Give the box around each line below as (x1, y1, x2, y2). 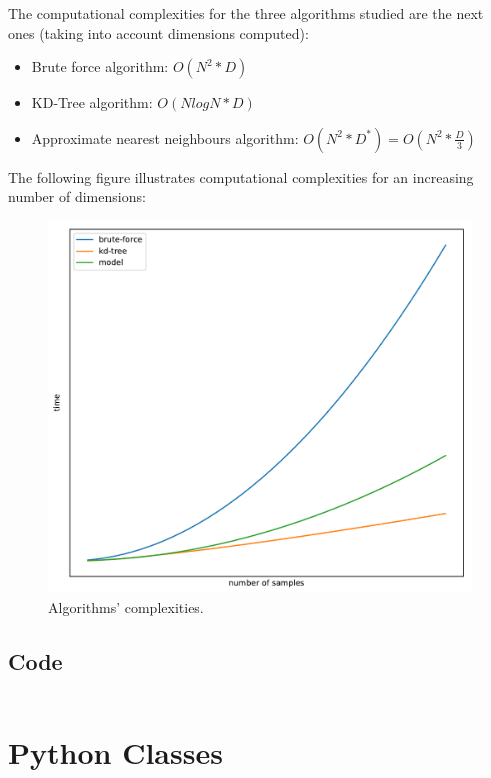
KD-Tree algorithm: (31, 92, 153, 113)
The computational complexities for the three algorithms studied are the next (8, 3, 484, 23)
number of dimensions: (8, 186, 146, 207)
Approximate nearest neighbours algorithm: (31, 127, 299, 148)
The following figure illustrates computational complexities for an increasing (8, 166, 474, 187)
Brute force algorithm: (31, 56, 169, 77)
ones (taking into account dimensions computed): (8, 22, 309, 43)
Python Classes (8, 731, 223, 772)
